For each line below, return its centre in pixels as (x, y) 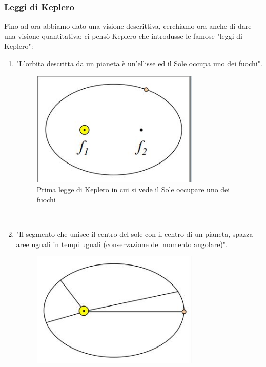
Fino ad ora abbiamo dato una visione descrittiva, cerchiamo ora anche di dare (128, 26)
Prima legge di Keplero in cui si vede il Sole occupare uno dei (133, 189)
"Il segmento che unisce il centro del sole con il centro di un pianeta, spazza (135, 234)
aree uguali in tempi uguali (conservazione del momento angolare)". (122, 244)
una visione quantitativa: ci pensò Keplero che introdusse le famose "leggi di (123, 36)
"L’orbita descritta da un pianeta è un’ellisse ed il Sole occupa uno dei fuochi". (139, 63)
